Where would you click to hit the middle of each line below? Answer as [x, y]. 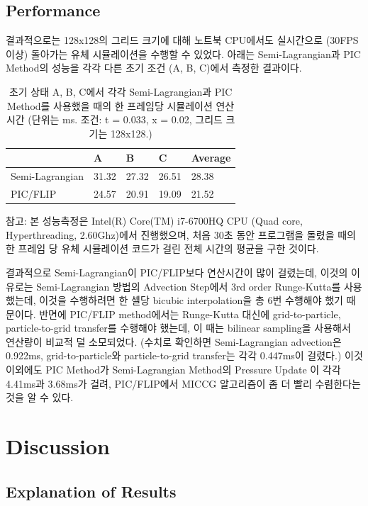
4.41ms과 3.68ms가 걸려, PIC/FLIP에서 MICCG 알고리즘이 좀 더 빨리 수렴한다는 [183, 383]
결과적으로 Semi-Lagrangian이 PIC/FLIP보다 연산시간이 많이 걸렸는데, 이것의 [177, 272]
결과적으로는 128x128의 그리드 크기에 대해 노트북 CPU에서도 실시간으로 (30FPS [182, 40]
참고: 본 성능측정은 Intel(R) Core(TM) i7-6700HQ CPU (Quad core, [154, 221]
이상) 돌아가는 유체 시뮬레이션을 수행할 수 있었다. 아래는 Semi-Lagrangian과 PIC [183, 54]
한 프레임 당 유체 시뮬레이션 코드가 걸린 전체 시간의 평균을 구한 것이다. [162, 248]
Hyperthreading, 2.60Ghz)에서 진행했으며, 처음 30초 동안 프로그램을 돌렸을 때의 [181, 234]
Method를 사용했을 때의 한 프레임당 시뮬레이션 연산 [121, 105]
